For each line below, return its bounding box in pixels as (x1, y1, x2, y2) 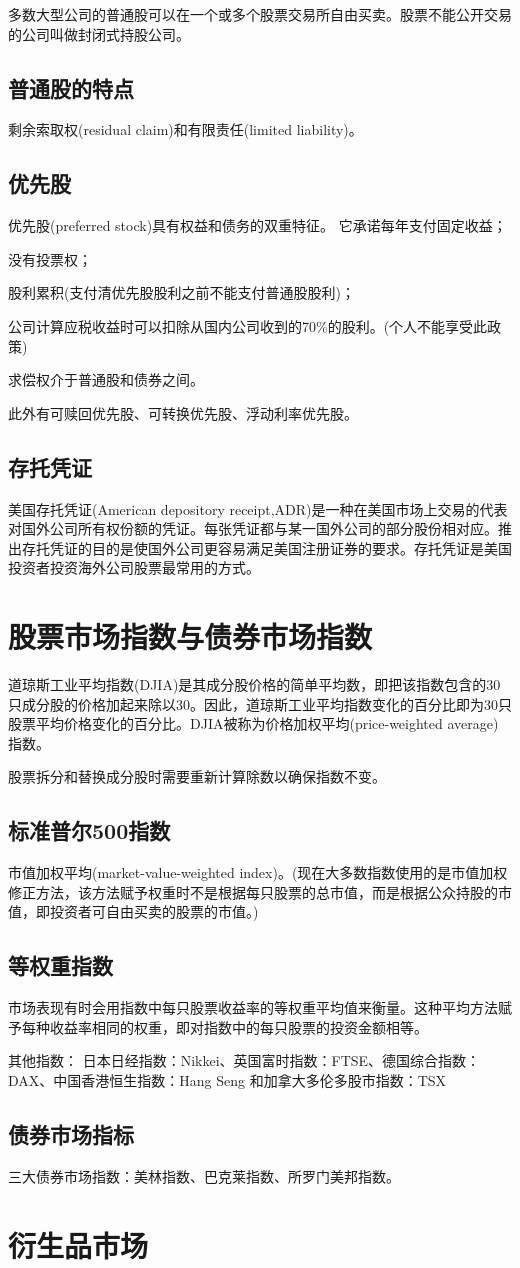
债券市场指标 (8, 1118, 134, 1149)
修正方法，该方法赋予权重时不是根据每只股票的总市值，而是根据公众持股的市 (8, 881, 512, 902)
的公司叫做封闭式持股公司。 (8, 23, 190, 44)
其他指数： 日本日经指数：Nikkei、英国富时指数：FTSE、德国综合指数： (8, 1050, 481, 1071)
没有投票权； (8, 248, 92, 269)
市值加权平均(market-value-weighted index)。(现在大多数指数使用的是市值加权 (8, 862, 508, 883)
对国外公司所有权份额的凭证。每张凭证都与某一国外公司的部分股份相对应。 (8, 518, 498, 539)
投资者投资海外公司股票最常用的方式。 (8, 557, 260, 578)
